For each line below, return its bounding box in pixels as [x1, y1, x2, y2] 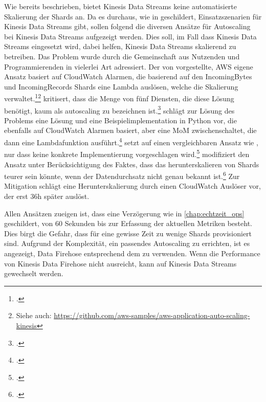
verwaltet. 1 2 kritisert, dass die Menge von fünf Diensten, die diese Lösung [4, 92, 234, 103]
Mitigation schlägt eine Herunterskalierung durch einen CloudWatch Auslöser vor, [4, 181, 261, 191]
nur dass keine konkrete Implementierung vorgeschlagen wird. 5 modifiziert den [4, 147, 250, 159]
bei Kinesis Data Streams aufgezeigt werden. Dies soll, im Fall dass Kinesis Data [4, 31, 257, 41]
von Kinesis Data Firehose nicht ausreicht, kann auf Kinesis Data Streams [4, 258, 237, 269]
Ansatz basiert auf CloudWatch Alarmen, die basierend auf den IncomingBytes [4, 71, 252, 82]
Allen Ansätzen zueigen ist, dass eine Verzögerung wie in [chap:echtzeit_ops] [4, 208, 245, 218]
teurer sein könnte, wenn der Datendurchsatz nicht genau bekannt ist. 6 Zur [4, 169, 240, 181]
